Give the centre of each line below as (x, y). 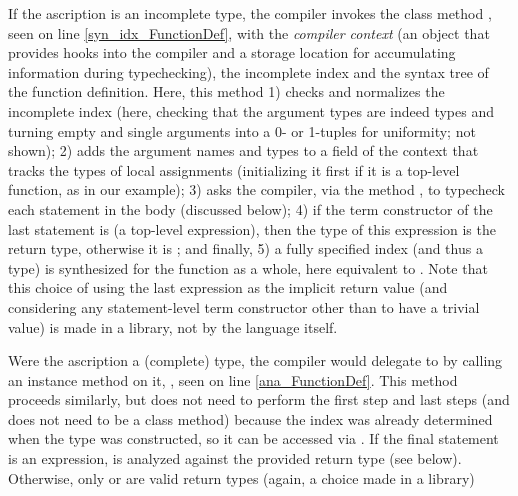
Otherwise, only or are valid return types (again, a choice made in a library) (241, 477)
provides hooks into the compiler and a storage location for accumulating (232, 52)
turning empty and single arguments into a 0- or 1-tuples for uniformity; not (242, 130)
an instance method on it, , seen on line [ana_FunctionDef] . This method (233, 379)
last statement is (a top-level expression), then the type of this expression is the (252, 228)
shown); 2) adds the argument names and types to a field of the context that (243, 150)
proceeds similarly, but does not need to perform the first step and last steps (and (259, 399)
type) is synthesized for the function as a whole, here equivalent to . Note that (248, 267)
